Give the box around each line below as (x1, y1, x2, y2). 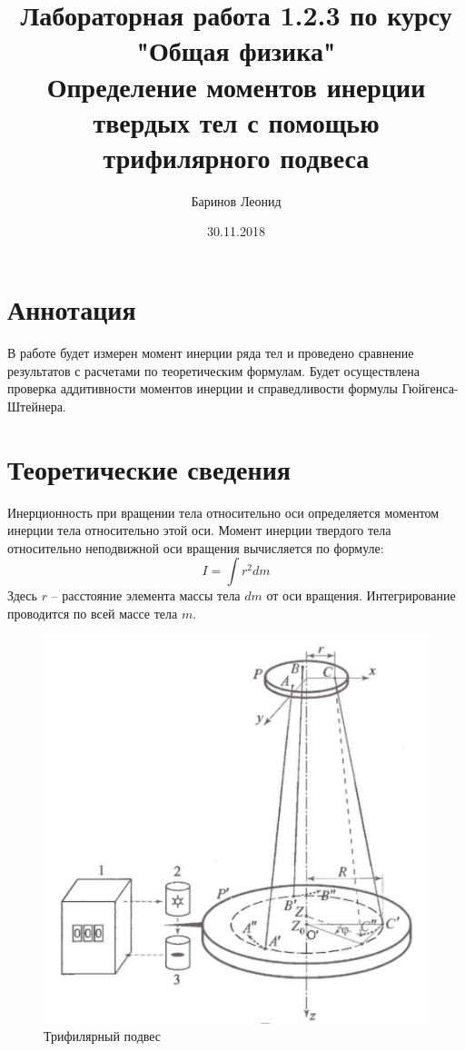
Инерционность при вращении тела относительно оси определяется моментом (7, 502, 440, 521)
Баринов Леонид (191, 191, 282, 210)
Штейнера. (7, 396, 66, 415)
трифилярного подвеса (103, 138, 370, 175)
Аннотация (7, 291, 136, 328)
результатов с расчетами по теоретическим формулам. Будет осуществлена (7, 361, 420, 380)
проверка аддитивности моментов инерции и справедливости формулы (7, 379, 398, 398)
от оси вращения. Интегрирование (266, 586, 456, 605)
